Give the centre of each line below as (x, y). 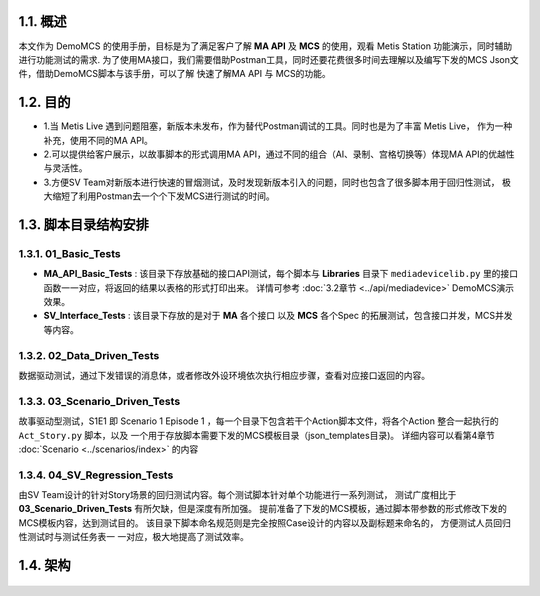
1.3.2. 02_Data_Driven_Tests (89, 355)
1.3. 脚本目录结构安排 (84, 224)
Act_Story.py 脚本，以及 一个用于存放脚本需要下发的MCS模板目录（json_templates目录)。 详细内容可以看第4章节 (256, 435)
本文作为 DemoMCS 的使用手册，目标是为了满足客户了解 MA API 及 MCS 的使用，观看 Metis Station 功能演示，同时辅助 (265, 46)
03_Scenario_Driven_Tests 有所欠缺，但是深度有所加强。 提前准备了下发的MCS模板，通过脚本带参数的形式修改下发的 (262, 509)
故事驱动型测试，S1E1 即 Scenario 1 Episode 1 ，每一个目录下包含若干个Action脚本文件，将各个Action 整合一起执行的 (258, 421)
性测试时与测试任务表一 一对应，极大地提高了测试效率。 (133, 537)
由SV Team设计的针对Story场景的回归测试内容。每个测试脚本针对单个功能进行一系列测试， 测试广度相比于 (237, 495)
